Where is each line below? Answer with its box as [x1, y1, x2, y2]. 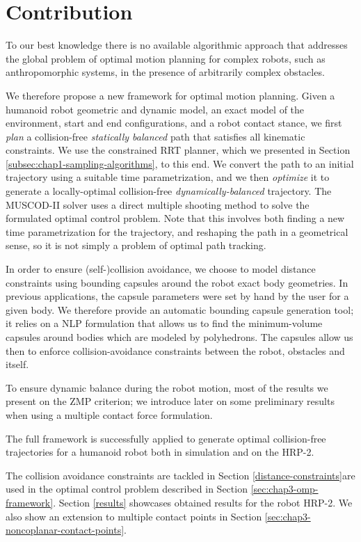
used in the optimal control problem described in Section [6, 481, 248, 496]
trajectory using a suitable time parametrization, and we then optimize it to [6, 170, 330, 184]
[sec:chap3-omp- [250, 481, 319, 496]
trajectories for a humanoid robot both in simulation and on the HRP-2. [6, 445, 314, 459]
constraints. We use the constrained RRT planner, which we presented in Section [6, 143, 351, 157]
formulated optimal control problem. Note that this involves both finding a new [6, 211, 345, 225]
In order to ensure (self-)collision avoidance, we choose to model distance [6, 262, 316, 276]
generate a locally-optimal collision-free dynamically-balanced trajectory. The [6, 184, 332, 198]
